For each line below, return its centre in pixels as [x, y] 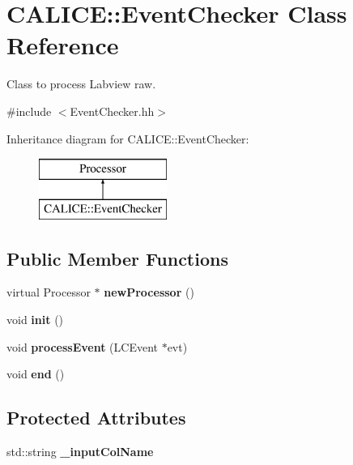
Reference [63, 45]
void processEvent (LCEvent [82, 346]
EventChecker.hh [112, 111]
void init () [35, 320]
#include [29, 111]
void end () [36, 374]
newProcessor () [149, 292]
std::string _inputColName [80, 452]
